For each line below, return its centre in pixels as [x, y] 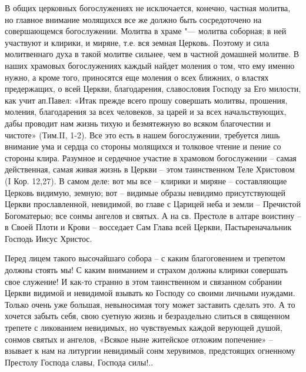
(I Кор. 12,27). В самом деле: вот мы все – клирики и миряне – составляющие [146, 180]
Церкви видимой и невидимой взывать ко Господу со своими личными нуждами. [150, 293]
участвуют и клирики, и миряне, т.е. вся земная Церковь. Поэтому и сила [137, 42]
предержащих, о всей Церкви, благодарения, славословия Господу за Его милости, [153, 89]
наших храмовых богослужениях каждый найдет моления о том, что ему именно [150, 65]
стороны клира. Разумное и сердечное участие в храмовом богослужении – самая [151, 157]
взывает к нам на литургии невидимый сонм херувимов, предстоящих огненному [150, 351]
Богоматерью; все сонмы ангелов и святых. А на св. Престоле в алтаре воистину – [153, 215]
